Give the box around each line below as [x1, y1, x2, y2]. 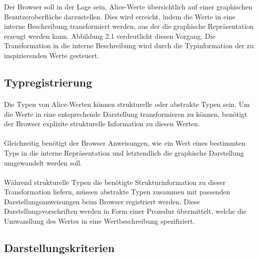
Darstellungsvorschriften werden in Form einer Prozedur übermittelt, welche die [4, 206, 247, 216]
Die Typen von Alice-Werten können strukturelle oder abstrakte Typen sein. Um [4, 98, 250, 109]
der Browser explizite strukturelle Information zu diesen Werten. [4, 118, 200, 129]
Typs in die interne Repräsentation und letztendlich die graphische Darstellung [4, 147, 244, 158]
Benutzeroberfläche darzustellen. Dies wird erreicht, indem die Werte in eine [4, 11, 236, 21]
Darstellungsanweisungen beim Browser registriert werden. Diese [4, 196, 200, 206]
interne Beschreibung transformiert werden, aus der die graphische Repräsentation [4, 21, 254, 31]
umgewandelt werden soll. [4, 157, 82, 168]
